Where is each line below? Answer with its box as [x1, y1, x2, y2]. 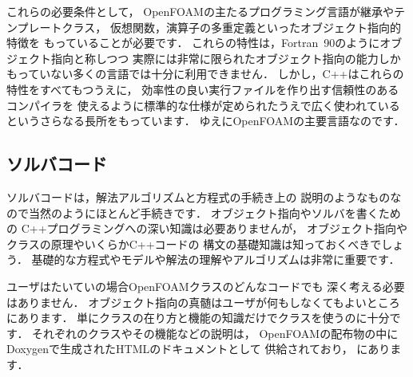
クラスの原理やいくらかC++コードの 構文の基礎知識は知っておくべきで [6, 235, 382, 252]
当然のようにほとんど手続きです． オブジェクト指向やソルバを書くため [28, 204, 401, 221]
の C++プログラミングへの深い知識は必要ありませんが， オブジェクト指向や [6, 220, 407, 237]
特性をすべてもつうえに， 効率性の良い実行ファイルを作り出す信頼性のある [6, 81, 399, 97]
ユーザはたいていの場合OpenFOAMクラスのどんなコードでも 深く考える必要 [6, 277, 405, 294]
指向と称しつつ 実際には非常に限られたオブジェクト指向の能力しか [50, 49, 401, 66]
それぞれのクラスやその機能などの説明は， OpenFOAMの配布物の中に [32, 324, 399, 341]
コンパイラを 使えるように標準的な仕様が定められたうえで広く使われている [6, 96, 400, 113]
